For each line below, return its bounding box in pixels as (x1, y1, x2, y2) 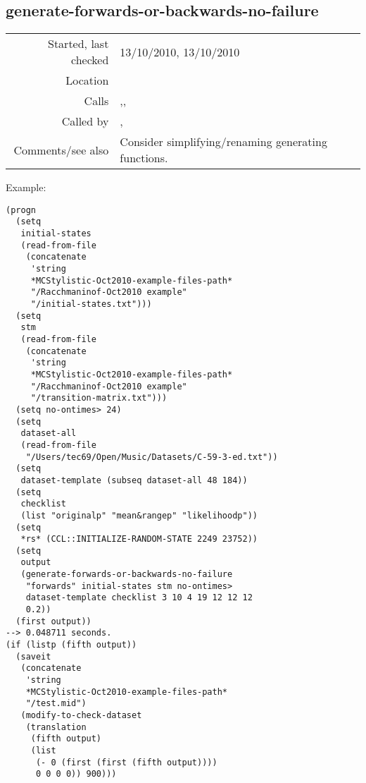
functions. (120, 150, 168, 166)
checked (71, 51, 109, 68)
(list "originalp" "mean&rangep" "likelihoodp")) (20, 510, 258, 521)
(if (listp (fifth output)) (6, 640, 137, 650)
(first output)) (15, 616, 91, 626)
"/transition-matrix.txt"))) (30, 393, 168, 403)
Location (65, 72, 109, 89)
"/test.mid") (25, 698, 87, 709)
